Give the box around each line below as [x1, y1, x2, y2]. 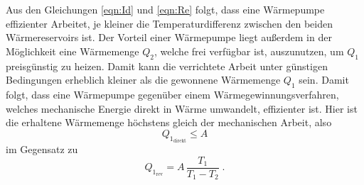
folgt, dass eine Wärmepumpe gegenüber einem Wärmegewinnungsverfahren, [6, 86, 339, 101]
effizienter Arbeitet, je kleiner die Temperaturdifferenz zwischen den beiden [6, 16, 333, 30]
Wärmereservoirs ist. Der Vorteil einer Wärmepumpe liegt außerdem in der [6, 30, 332, 45]
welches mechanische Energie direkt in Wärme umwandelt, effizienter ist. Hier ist [6, 101, 358, 116]
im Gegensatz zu [6, 142, 78, 157]
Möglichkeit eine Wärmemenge [6, 43, 139, 58]
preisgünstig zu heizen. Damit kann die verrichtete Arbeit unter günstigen [6, 58, 328, 73]
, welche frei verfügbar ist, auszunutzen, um [154, 43, 344, 58]
